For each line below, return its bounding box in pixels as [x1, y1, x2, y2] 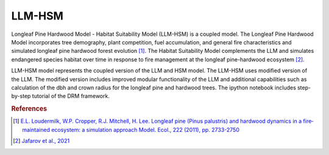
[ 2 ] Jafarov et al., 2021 [13, 137, 70, 145]
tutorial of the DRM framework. [32, 92, 110, 100]
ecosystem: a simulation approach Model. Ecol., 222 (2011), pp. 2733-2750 [51, 126, 240, 133]
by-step [11, 92, 31, 100]
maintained [22, 126, 50, 133]
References [11, 105, 48, 113]
